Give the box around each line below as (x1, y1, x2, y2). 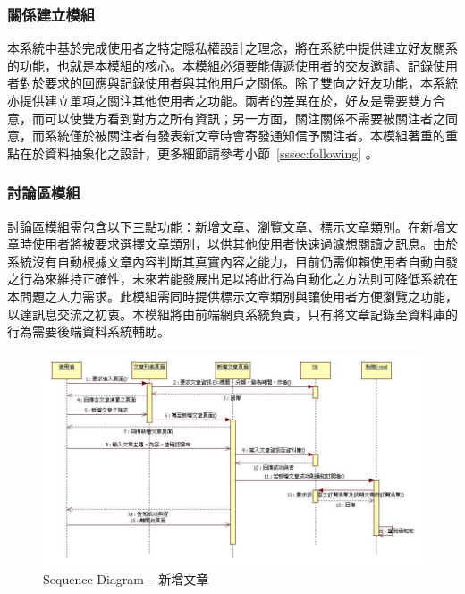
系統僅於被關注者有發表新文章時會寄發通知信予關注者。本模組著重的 (44, 126, 445, 145)
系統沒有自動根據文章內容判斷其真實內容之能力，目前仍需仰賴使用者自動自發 (7, 251, 458, 270)
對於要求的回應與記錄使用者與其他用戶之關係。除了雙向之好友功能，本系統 (19, 73, 458, 92)
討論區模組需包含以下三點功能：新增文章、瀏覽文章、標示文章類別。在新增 (7, 216, 445, 235)
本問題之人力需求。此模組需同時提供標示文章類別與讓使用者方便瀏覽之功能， (7, 286, 458, 305)
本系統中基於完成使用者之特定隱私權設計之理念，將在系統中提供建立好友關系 (7, 38, 458, 57)
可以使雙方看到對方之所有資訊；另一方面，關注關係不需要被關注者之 (44, 108, 445, 127)
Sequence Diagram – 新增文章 (43, 569, 209, 588)
